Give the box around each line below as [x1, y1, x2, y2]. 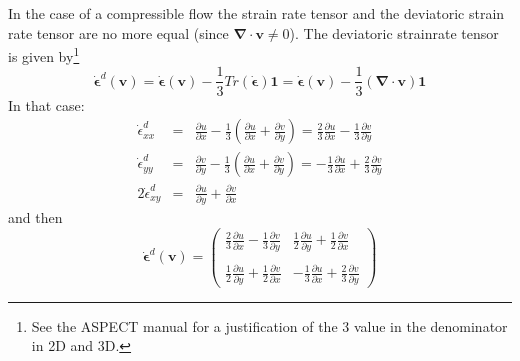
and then [8, 207, 63, 228]
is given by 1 [8, 43, 80, 66]
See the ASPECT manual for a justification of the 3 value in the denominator [31, 315, 508, 336]
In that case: [8, 94, 85, 115]
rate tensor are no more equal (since [8, 22, 229, 43]
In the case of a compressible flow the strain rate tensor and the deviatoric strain [8, 3, 505, 23]
